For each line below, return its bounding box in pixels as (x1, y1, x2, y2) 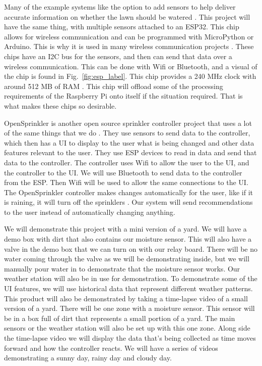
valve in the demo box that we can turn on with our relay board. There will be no (4, 243, 258, 254)
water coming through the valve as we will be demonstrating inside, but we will (4, 253, 249, 264)
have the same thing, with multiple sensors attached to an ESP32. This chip (4, 21, 239, 32)
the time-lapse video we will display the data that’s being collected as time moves (4, 333, 256, 343)
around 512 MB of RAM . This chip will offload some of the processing (4, 80, 223, 91)
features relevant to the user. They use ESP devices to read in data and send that (4, 147, 257, 158)
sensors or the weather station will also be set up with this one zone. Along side (4, 323, 250, 333)
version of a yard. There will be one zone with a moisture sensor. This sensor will (4, 303, 255, 313)
